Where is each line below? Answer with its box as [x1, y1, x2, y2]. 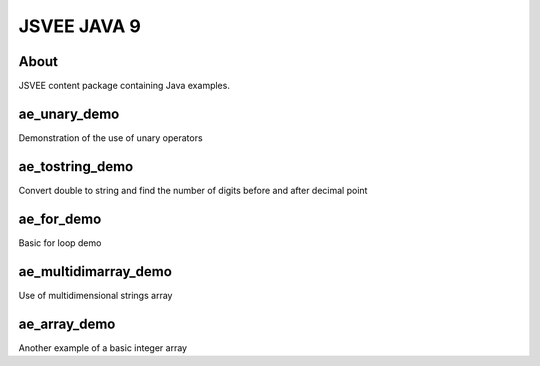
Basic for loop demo [18, 236, 102, 249]
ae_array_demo [18, 315, 116, 332]
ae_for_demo [18, 210, 102, 227]
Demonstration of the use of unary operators [18, 131, 204, 144]
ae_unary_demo [18, 105, 120, 122]
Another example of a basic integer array [18, 341, 188, 354]
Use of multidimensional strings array [18, 289, 173, 301]
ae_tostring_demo [18, 158, 134, 175]
